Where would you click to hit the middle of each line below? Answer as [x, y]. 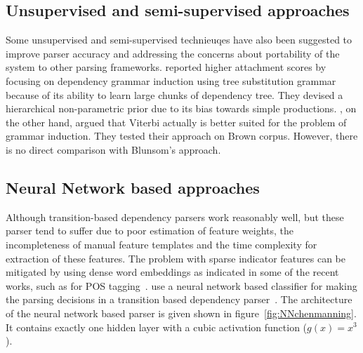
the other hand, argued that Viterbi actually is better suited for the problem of [176, 122]
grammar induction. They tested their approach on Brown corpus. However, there [182, 136]
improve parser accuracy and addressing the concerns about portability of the [173, 53]
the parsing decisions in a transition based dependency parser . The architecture [179, 299]
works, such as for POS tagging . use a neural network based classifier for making [181, 285]
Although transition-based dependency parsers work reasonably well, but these [175, 217]
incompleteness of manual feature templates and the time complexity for [161, 244]
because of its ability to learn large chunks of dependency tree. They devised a [174, 94]
